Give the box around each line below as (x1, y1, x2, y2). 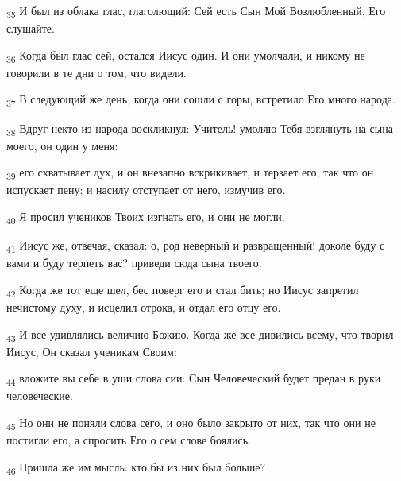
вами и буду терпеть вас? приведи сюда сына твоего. (6, 254, 262, 271)
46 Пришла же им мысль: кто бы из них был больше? (6, 458, 266, 477)
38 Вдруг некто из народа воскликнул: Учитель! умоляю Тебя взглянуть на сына (6, 119, 393, 138)
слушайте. (6, 20, 55, 37)
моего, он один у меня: (6, 137, 118, 153)
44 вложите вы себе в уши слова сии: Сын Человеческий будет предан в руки (6, 370, 381, 389)
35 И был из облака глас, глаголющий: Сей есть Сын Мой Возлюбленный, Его (6, 2, 386, 21)
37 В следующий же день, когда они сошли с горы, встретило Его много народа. (6, 91, 395, 110)
